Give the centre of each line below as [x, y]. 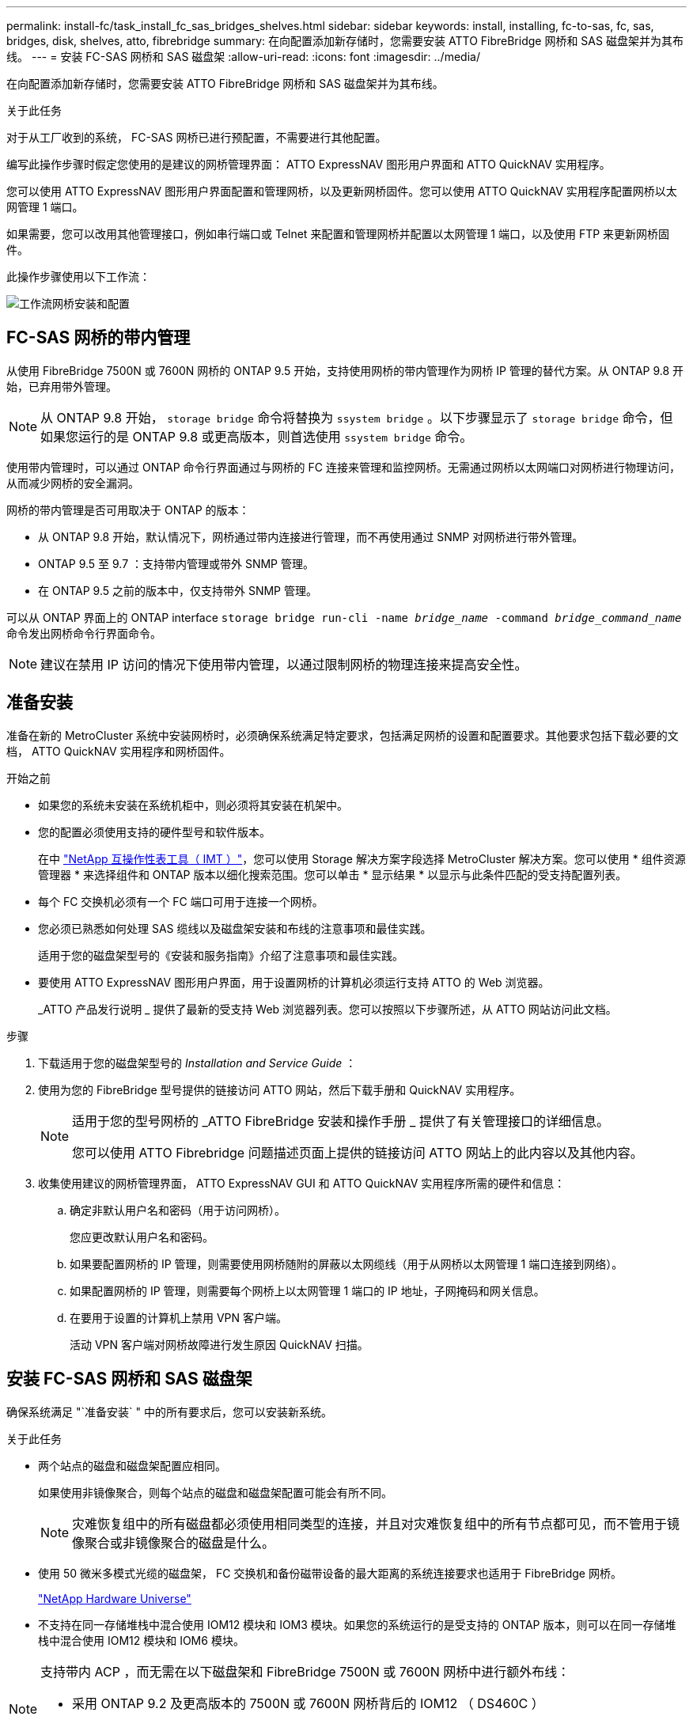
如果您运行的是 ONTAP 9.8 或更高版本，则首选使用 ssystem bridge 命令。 [257, 436]
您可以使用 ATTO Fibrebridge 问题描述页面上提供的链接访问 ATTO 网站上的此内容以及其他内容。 [358, 1152]
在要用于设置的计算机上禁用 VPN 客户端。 [179, 1317]
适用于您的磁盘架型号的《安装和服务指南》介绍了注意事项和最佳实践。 [221, 955]
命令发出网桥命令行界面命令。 [84, 633]
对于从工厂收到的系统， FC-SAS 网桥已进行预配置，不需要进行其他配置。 [197, 137]
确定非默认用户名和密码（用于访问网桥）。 [178, 1210]
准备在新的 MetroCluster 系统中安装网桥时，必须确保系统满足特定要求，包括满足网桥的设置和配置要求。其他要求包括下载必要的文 [343, 735]
